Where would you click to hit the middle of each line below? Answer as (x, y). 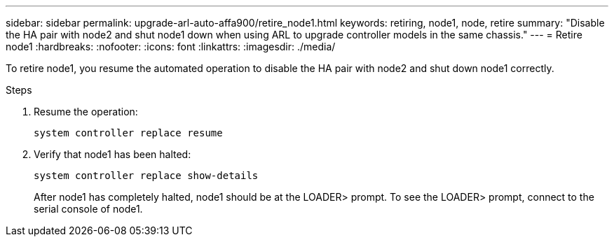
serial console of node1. (88, 209)
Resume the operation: (86, 112)
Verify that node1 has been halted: (112, 154)
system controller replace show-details (146, 176)
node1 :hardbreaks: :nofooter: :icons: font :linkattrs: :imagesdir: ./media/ (171, 47)
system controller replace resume (128, 133)
